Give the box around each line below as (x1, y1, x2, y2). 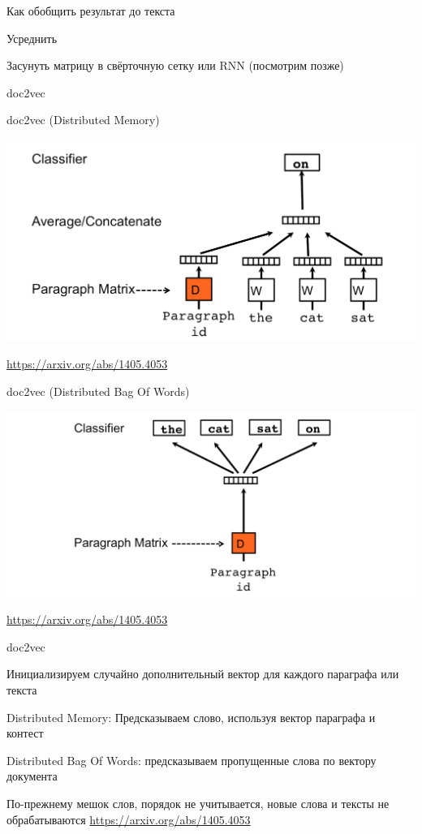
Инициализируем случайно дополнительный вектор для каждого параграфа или (6, 665, 399, 682)
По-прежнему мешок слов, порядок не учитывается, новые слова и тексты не (6, 795, 390, 811)
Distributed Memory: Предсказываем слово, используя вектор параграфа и (6, 708, 376, 725)
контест (6, 724, 44, 742)
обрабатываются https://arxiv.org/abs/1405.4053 (6, 810, 251, 828)
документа (6, 767, 58, 785)
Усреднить (6, 29, 58, 46)
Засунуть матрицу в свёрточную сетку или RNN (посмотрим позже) (6, 57, 344, 74)
